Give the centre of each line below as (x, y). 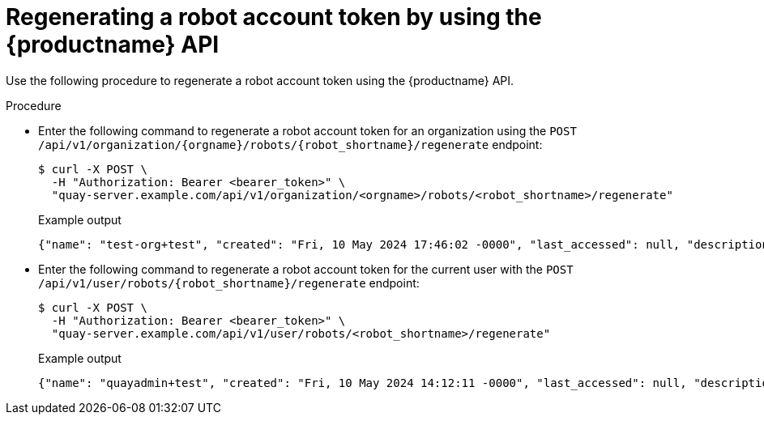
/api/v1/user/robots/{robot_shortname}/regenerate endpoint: (229, 283)
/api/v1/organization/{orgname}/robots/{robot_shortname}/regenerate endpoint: (290, 144)
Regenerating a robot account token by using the (274, 17)
